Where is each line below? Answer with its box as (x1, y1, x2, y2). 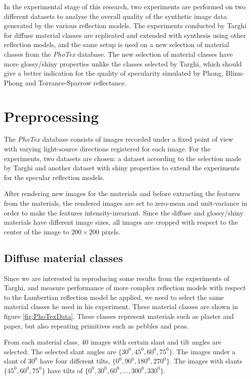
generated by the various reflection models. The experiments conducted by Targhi (4, 20, 247, 31)
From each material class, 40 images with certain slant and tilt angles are (4, 337, 221, 347)
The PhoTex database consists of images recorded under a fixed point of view (4, 134, 234, 144)
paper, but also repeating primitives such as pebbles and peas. (4, 320, 189, 330)
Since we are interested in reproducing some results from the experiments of (4, 273, 229, 283)
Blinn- (225, 68, 244, 78)
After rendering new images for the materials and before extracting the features (4, 188, 240, 198)
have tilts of (47, 365, 83, 375)
